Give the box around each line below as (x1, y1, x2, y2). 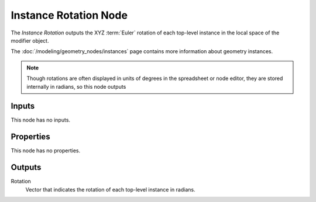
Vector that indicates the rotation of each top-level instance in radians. (25, 186, 195, 193)
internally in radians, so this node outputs (26, 83, 126, 90)
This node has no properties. (11, 147, 81, 154)
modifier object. (11, 37, 49, 44)
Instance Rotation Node (11, 9, 128, 22)
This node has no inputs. (11, 117, 70, 124)
